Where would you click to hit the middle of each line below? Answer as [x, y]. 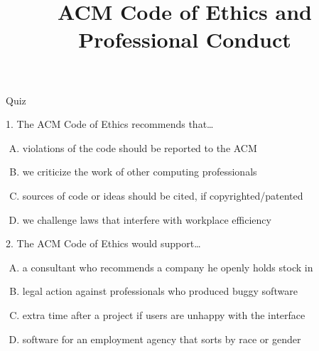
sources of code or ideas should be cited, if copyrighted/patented [163, 195]
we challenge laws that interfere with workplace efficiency [147, 219]
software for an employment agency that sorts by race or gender [162, 339]
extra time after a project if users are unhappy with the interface [164, 314]
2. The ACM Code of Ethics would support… [103, 243]
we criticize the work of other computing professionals [140, 172]
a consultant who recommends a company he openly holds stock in [168, 267]
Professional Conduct [185, 39]
